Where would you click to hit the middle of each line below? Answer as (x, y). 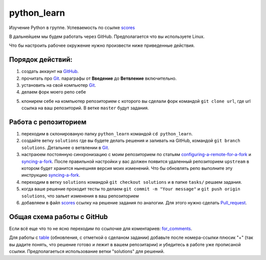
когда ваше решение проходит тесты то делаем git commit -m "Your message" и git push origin (131, 189)
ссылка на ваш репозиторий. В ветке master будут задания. (85, 108)
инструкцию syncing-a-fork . (51, 175)
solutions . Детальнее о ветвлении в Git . (65, 147)
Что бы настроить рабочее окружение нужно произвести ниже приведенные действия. (102, 46)
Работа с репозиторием (48, 122)
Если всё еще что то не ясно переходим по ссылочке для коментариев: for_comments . (100, 228)
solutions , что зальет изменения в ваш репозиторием (80, 196)
